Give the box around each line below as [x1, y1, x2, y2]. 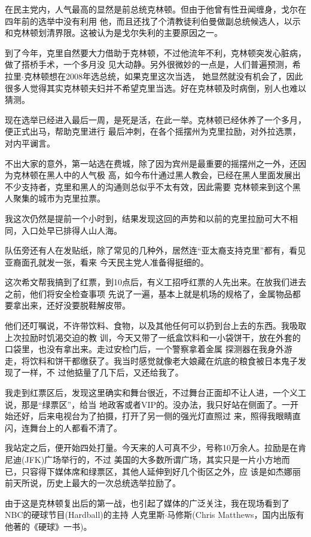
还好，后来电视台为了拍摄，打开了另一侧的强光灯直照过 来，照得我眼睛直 [13, 410, 301, 422]
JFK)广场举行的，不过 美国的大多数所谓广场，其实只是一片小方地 [25, 453, 282, 465]
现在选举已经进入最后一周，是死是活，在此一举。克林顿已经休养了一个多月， [5, 113, 306, 126]
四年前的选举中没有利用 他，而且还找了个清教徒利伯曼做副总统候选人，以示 [5, 14, 301, 27]
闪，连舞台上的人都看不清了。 [5, 421, 122, 434]
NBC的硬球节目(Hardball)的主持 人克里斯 [5, 508, 165, 521]
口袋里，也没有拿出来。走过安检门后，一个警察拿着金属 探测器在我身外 [5, 343, 284, 355]
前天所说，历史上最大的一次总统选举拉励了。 [5, 477, 181, 489]
